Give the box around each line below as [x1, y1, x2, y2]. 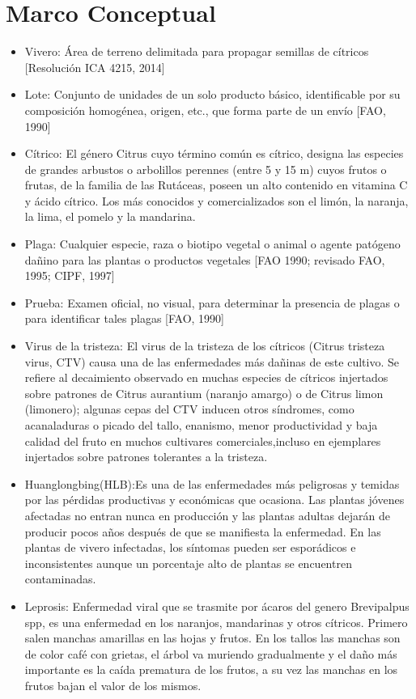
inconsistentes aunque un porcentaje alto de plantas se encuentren [24, 554, 352, 571]
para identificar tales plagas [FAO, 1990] [24, 310, 225, 327]
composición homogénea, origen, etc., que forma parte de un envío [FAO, [24, 101, 386, 118]
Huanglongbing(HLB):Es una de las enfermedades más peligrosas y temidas [24, 475, 400, 492]
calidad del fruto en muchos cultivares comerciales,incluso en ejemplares [24, 432, 381, 449]
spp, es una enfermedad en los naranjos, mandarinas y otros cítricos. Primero [24, 613, 408, 630]
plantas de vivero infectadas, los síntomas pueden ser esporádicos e [24, 539, 356, 556]
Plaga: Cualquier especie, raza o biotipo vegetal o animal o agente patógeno [24, 235, 401, 252]
